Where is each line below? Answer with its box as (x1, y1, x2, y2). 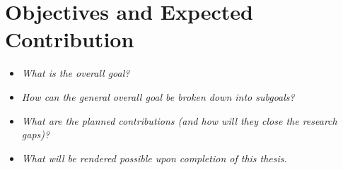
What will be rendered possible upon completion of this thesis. (21, 150, 287, 165)
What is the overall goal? (21, 66, 130, 80)
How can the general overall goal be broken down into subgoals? (21, 89, 295, 104)
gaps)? (21, 127, 50, 142)
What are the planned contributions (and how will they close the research (21, 113, 337, 128)
